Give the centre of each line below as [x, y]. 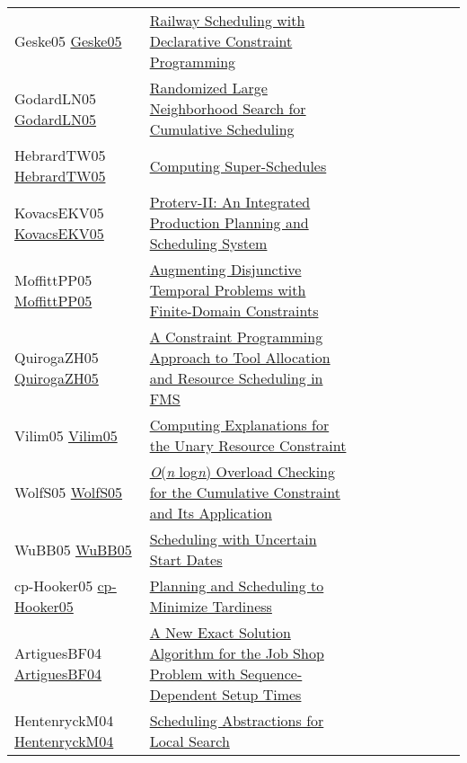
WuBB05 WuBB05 [73, 549]
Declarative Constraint [221, 41]
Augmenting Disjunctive [225, 269]
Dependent [184, 694]
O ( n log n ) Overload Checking [242, 471]
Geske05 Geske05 [68, 41]
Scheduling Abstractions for [237, 720]
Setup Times [262, 694]
